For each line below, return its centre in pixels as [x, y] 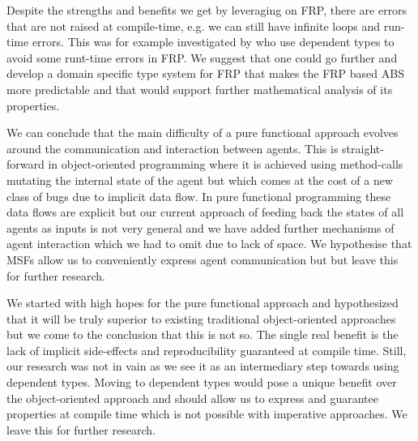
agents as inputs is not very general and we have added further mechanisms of [200, 227]
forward [26, 164]
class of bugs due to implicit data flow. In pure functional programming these [199, 196]
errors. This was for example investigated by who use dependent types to [213, 42]
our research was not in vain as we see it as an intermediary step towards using [203, 366]
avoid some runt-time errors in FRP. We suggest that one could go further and [202, 57]
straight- [363, 148]
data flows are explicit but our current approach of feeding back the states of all [205, 212]
